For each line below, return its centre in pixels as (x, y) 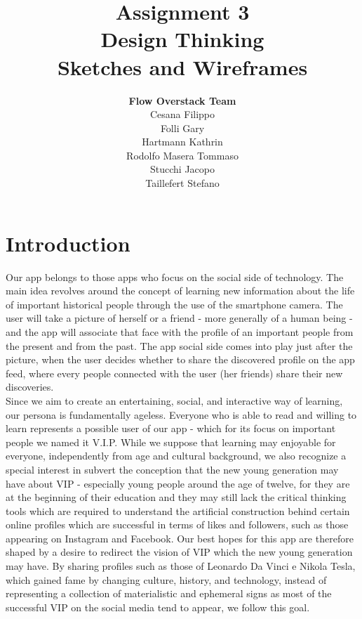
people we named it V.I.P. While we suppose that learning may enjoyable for (171, 442)
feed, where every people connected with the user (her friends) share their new (174, 373)
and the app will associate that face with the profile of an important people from (180, 331)
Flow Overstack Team (182, 100)
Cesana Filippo (182, 114)
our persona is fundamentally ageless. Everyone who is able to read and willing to (181, 414)
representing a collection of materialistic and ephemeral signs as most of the (169, 593)
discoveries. (30, 387)
